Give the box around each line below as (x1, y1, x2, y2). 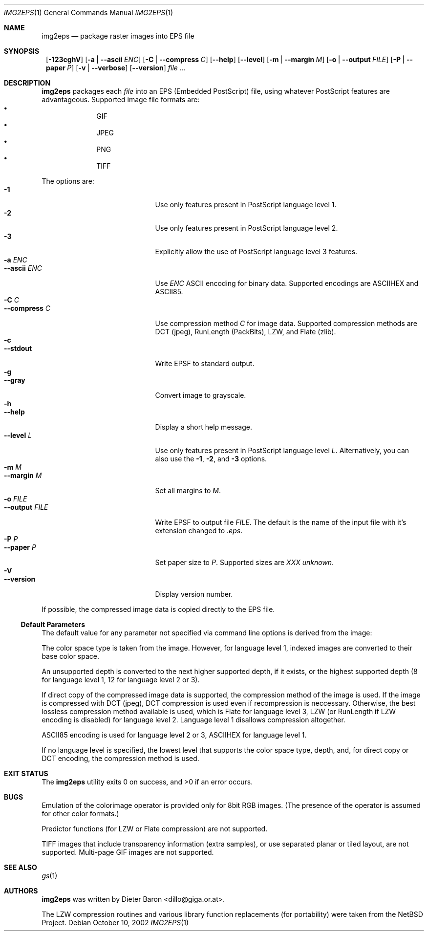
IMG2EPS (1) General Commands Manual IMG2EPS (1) (4, 8, 173, 17)
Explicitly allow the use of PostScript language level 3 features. (155, 247, 358, 256)
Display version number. (155, 590, 233, 598)
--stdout (4, 344, 32, 352)
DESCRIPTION (4, 79, 51, 87)
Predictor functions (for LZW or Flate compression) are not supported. (42, 825, 268, 833)
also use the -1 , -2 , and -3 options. (155, 455, 267, 463)
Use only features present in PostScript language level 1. (155, 200, 337, 209)
